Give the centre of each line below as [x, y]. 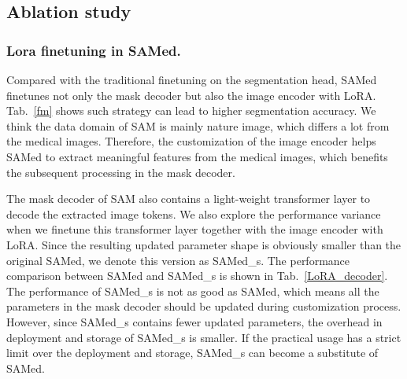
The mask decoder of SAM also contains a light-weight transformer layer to [189, 199]
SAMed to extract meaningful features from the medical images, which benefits [197, 156]
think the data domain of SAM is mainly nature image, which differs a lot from [198, 125]
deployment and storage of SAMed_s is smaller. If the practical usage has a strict [204, 337]
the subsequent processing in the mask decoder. [121, 172]
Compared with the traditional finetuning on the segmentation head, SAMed [192, 79]
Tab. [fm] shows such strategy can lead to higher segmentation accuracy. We [191, 110]
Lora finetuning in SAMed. [94, 50]
